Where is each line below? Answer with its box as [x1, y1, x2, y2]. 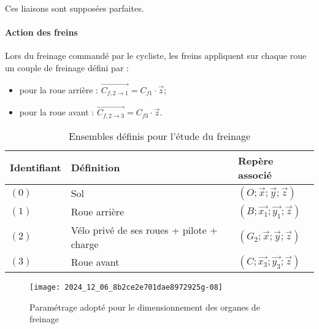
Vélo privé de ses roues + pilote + [71, 222, 218, 237]
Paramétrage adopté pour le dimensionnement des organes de [29, 300, 260, 313]
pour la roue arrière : [19, 83, 98, 96]
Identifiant [10, 160, 61, 175]
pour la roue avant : [19, 106, 94, 118]
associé [238, 167, 272, 182]
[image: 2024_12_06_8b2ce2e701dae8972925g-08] [29, 282, 223, 292]
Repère [238, 153, 274, 168]
